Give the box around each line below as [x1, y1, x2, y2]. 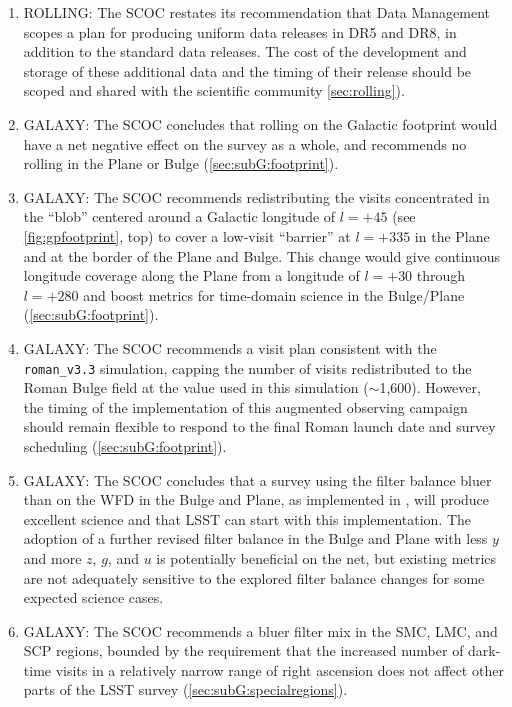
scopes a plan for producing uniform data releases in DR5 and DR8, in [23, 21, 457, 42]
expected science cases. [23, 587, 164, 608]
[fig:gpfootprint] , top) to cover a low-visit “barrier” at [23, 225, 351, 246]
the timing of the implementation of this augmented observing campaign [23, 396, 468, 417]
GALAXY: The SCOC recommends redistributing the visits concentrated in [23, 186, 490, 207]
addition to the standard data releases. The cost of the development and [23, 41, 467, 62]
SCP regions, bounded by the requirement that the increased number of [23, 640, 464, 661]
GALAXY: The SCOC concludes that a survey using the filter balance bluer [23, 469, 492, 490]
